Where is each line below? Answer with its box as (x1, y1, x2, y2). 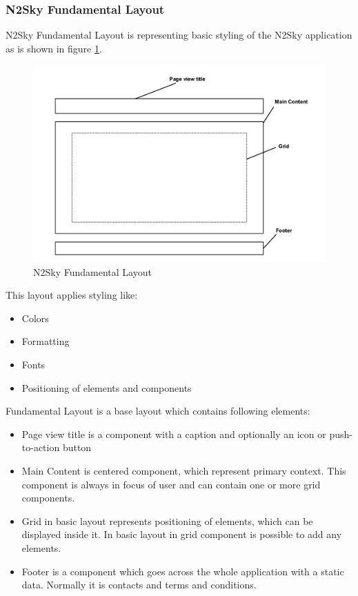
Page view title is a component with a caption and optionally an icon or (21, 426, 326, 441)
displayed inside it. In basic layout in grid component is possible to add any (21, 527, 342, 542)
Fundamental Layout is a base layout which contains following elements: (6, 404, 310, 418)
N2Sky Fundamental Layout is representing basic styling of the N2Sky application (6, 28, 352, 42)
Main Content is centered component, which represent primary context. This (21, 464, 346, 478)
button (62, 440, 92, 455)
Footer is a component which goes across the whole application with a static (21, 564, 344, 578)
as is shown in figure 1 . (6, 41, 102, 55)
